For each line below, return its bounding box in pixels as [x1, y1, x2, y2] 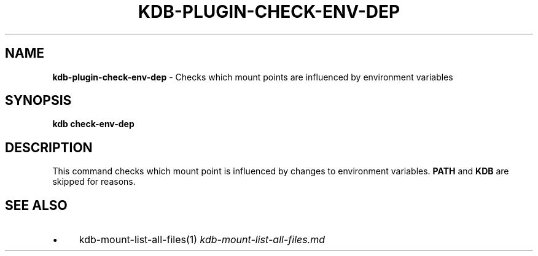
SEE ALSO [5, 197, 68, 213]
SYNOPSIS [5, 93, 72, 109]
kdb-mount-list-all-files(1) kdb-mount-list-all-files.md [79, 233, 326, 246]
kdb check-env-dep [52, 118, 134, 130]
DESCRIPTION [5, 139, 93, 155]
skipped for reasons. [52, 176, 136, 187]
